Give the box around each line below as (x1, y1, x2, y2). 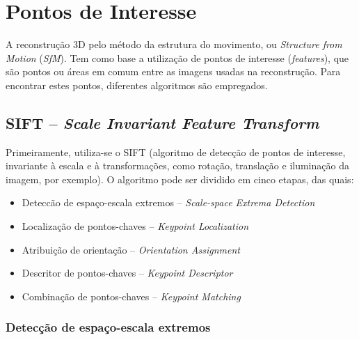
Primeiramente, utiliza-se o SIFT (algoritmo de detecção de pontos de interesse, (6, 144, 346, 159)
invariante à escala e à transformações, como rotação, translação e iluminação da (6, 158, 349, 173)
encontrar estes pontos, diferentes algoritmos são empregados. (6, 77, 268, 92)
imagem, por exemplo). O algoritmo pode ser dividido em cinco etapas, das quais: (6, 171, 354, 186)
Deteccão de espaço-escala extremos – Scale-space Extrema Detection (22, 195, 315, 210)
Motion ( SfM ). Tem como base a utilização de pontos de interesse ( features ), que (6, 50, 349, 65)
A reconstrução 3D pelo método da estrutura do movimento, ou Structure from (6, 37, 342, 52)
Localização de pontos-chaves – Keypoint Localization (22, 219, 249, 233)
